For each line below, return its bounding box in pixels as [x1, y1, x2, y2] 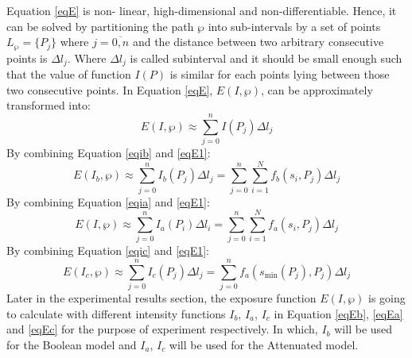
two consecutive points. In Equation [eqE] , [6, 81, 213, 98]
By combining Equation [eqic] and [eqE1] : [6, 242, 209, 259]
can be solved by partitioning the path [6, 17, 194, 34]
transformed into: [6, 97, 91, 114]
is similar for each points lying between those [169, 66, 390, 83]
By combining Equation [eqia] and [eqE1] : [6, 193, 210, 210]
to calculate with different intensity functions [6, 305, 226, 321]
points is [6, 49, 48, 66]
